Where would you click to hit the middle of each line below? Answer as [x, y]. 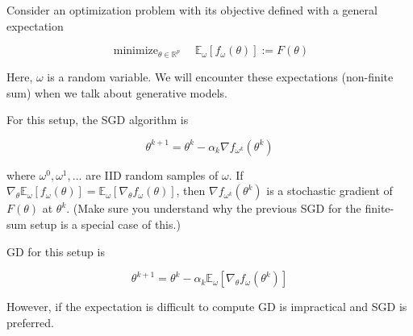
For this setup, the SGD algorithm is [98, 120]
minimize [136, 51]
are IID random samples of [152, 174]
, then [191, 191]
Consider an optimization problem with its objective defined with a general [192, 10]
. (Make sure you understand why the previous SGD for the [214, 208]
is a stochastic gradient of [330, 191]
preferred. [30, 322]
